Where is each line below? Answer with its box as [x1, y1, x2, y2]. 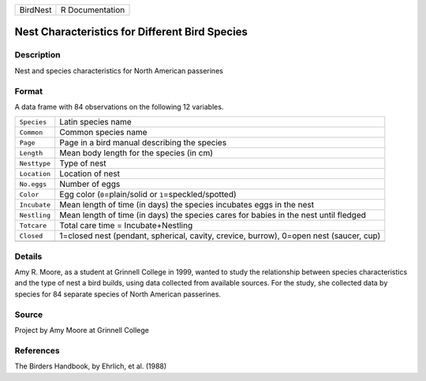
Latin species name [59, 117, 132, 128]
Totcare [19, 221, 47, 230]
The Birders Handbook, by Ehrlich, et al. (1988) [14, 361, 167, 371]
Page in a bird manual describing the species [59, 137, 227, 148]
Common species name [59, 127, 148, 138]
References [14, 345, 60, 356]
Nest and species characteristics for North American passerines [14, 65, 224, 75]
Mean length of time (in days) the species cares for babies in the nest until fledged [59, 210, 367, 221]
